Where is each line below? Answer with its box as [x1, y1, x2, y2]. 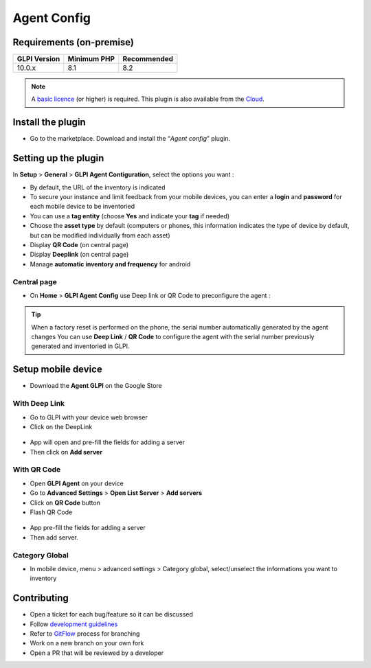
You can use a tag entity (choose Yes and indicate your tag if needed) [30, 211, 230, 220]
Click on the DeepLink [30, 422, 93, 430]
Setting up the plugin [12, 152, 104, 164]
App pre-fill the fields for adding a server [30, 524, 146, 532]
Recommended [122, 54, 174, 64]
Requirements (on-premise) [12, 36, 134, 48]
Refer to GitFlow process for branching [30, 630, 140, 638]
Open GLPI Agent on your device [30, 479, 124, 487]
